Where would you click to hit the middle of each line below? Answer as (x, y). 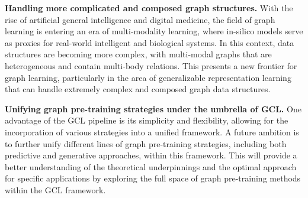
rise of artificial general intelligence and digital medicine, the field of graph (140, 19)
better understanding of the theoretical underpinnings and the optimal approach (151, 166)
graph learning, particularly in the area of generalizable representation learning (148, 77)
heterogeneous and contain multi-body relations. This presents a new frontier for (151, 65)
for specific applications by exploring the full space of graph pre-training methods (153, 178)
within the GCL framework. (55, 189)
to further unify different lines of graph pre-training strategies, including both (146, 143)
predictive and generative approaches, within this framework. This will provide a (151, 155)
